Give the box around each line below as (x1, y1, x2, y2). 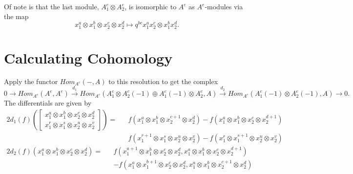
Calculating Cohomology (4, 47, 173, 67)
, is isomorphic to (125, 1, 177, 11)
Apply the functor (4, 76, 58, 86)
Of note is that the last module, (4, 1, 99, 11)
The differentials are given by (4, 98, 92, 108)
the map (4, 11, 29, 21)
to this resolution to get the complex (108, 76, 218, 86)
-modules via (205, 1, 243, 11)
